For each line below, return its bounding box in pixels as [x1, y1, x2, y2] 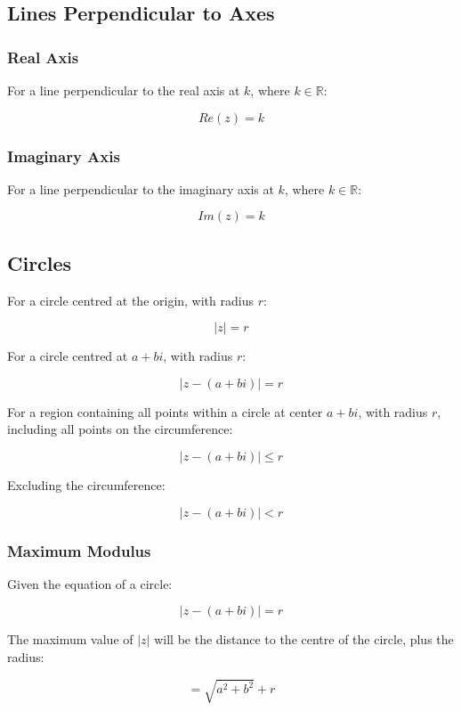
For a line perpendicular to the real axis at [7, 81, 240, 99]
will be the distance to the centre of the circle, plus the [154, 630, 454, 649]
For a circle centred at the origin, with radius [7, 290, 254, 309]
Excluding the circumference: [7, 475, 166, 494]
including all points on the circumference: [7, 420, 233, 438]
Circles [7, 249, 72, 276]
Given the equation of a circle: [7, 574, 173, 592]
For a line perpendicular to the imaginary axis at [7, 179, 274, 198]
